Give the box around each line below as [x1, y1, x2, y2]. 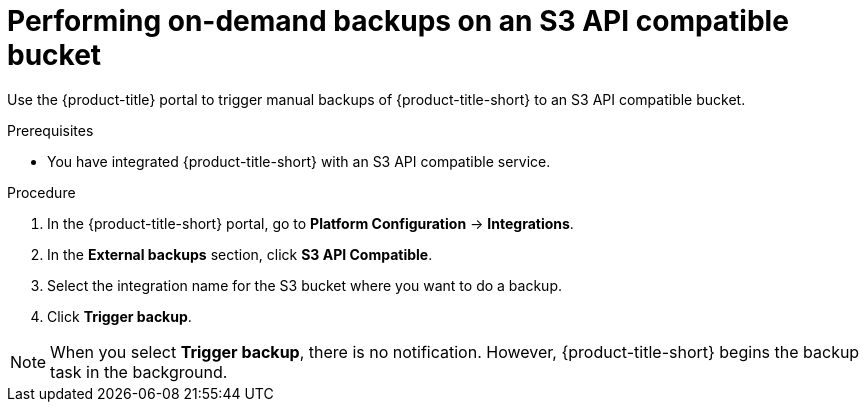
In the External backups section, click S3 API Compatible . [47, 245, 433, 263]
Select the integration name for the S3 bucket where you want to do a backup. [47, 276, 562, 294]
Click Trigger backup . [47, 307, 192, 325]
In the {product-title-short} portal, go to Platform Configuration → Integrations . [47, 214, 574, 232]
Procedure [7, 183, 76, 201]
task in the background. [50, 361, 228, 382]
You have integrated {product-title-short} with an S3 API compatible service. [47, 152, 551, 170]
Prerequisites [7, 121, 94, 139]
